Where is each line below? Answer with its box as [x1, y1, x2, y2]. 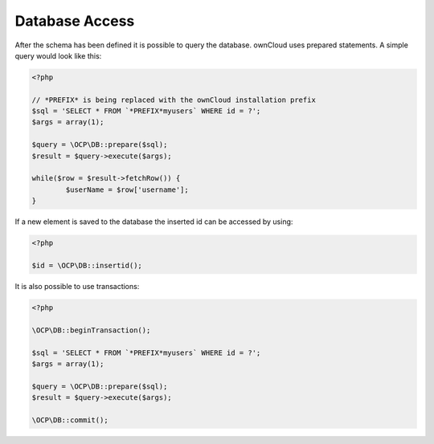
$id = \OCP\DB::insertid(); [31, 261, 142, 270]
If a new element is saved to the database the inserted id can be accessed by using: [14, 217, 293, 226]
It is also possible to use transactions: [14, 281, 140, 291]
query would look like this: [14, 51, 102, 60]
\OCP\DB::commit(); [31, 415, 108, 425]
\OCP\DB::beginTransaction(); [31, 325, 151, 335]
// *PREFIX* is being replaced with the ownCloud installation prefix [31, 95, 317, 104]
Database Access [14, 12, 135, 30]
